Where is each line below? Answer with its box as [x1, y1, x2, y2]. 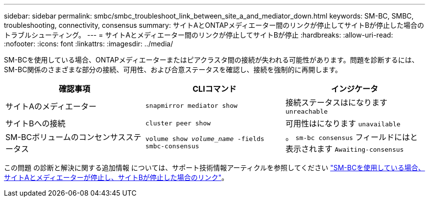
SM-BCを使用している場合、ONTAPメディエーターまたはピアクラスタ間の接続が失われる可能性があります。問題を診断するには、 [4, 56, 419, 64]
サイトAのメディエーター [5, 101, 96, 111]
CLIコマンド [192, 84, 237, 94]
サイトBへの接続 [5, 119, 66, 128]
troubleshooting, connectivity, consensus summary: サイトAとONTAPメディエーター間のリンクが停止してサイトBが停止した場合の [4, 21, 425, 29]
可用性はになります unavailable [285, 119, 401, 128]
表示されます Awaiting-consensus [285, 144, 404, 154]
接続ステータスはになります [285, 98, 387, 107]
